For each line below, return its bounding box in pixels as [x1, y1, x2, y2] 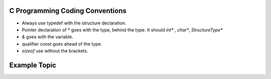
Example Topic [9, 60, 57, 69]
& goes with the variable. [22, 34, 74, 40]
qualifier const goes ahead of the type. [22, 40, 102, 47]
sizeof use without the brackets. [22, 48, 88, 54]
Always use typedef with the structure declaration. [22, 20, 126, 26]
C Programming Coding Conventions [9, 6, 126, 15]
